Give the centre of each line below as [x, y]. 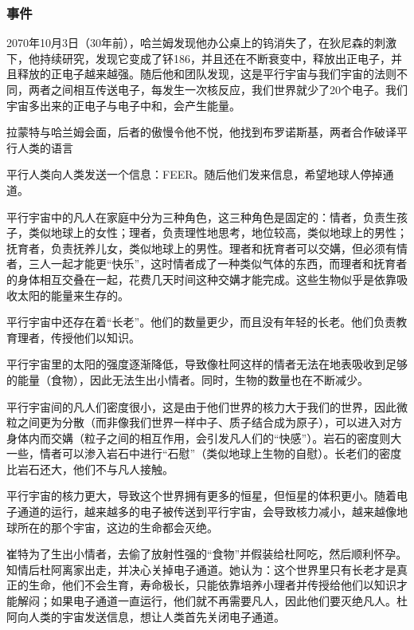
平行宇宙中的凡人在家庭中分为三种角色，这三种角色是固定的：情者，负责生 [201, 217]
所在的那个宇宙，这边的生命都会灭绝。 [117, 527]
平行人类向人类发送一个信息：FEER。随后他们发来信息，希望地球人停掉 [195, 174]
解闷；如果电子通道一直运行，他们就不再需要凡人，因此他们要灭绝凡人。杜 [212, 601]
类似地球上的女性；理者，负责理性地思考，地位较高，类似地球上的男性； [218, 232]
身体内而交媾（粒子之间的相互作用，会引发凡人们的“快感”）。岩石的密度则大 [204, 437]
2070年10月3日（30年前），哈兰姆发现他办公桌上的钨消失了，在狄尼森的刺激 [201, 43]
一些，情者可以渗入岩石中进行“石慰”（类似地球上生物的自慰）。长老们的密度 [204, 453]
